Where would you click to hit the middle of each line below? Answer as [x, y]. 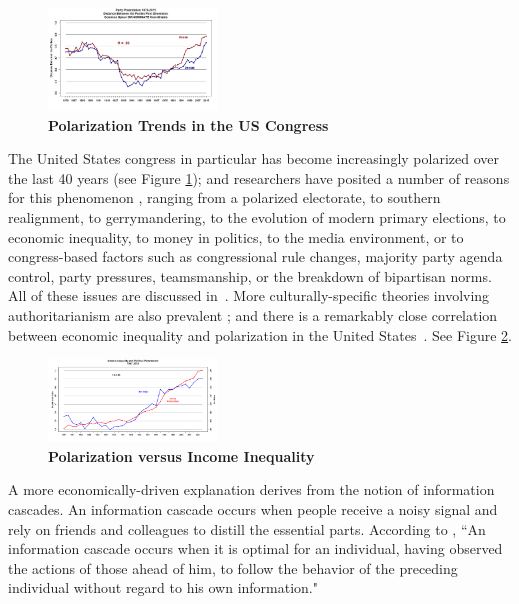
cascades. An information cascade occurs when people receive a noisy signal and [253, 508]
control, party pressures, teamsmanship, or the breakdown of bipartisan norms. [250, 275]
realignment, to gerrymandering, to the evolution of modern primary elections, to [257, 216]
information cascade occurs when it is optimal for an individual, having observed [255, 548]
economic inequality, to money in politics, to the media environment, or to [236, 236]
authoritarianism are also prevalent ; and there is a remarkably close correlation [253, 314]
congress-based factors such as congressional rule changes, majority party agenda [255, 256]
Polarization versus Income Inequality [181, 455]
